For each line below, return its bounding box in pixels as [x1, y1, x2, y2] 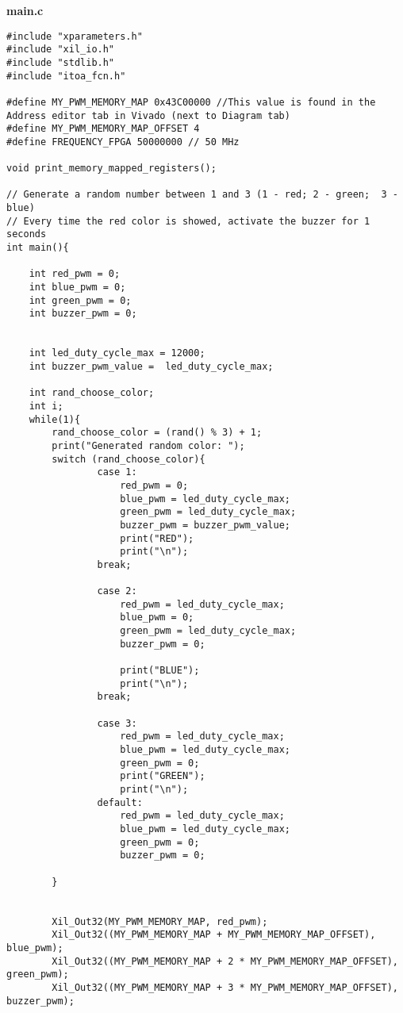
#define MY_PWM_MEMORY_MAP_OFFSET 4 [6, 123, 200, 135]
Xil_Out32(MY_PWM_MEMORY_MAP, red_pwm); [52, 915, 268, 927]
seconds [6, 228, 47, 240]
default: [97, 796, 143, 808]
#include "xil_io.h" [6, 44, 115, 56]
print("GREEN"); [120, 770, 205, 782]
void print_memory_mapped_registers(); [6, 163, 217, 175]
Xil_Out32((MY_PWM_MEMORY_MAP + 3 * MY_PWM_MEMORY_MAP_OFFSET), [52, 981, 398, 993]
